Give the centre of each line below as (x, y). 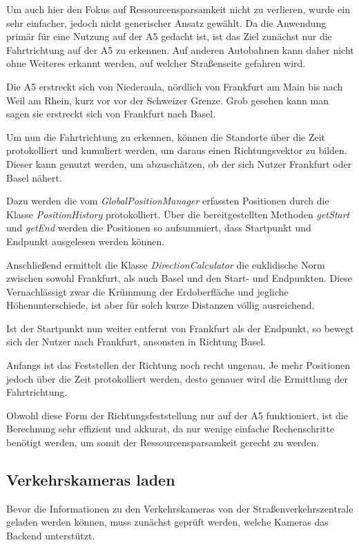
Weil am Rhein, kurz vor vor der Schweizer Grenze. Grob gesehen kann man (167, 100)
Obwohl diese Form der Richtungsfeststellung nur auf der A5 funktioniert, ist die (177, 415)
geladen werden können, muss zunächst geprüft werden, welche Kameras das (167, 522)
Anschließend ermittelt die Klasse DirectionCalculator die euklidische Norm (166, 264)
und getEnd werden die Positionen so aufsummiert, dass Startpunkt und (159, 228)
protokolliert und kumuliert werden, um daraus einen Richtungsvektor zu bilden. (177, 150)
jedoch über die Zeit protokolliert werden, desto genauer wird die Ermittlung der (177, 378)
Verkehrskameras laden (91, 480)
